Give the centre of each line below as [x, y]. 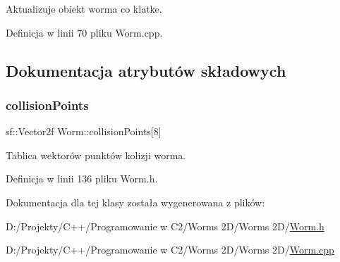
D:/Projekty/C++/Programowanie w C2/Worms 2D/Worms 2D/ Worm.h [165, 226]
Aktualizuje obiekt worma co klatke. [84, 8]
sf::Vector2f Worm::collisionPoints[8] [84, 131]
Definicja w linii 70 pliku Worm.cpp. [84, 32]
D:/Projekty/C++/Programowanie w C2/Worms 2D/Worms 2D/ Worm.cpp [170, 250]
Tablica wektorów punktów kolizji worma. [96, 155]
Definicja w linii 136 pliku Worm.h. [82, 179]
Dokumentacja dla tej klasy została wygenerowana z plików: [135, 202]
